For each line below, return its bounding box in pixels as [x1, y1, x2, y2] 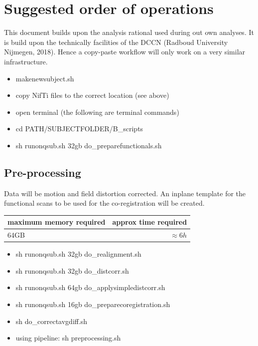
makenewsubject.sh [15, 73, 74, 83]
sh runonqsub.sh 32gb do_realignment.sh [15, 249, 141, 259]
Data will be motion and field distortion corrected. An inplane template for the [4, 188, 246, 198]
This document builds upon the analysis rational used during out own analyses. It [4, 27, 254, 37]
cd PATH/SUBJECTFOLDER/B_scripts [15, 123, 143, 134]
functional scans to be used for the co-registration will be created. [4, 198, 205, 208]
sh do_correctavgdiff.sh [15, 316, 88, 326]
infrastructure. [4, 56, 48, 66]
